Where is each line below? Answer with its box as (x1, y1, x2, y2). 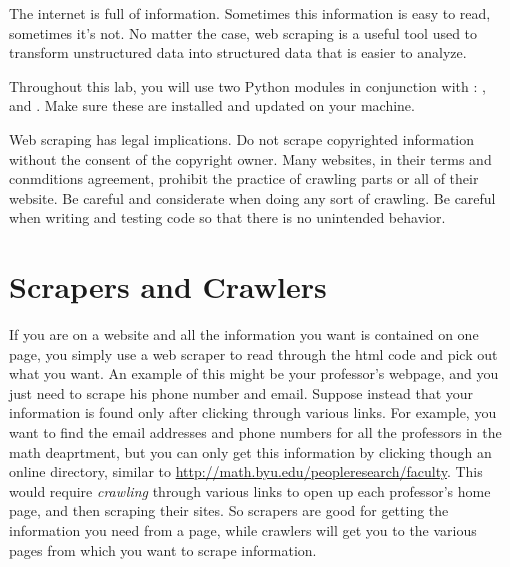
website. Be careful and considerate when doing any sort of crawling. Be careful (9, 187, 496, 208)
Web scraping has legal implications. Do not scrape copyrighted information (9, 128, 475, 149)
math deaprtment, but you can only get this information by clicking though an (9, 441, 492, 462)
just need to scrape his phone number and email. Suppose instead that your (9, 382, 474, 403)
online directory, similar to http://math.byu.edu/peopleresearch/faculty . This (9, 461, 483, 482)
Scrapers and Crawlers (9, 266, 327, 307)
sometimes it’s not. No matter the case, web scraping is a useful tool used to (9, 22, 478, 43)
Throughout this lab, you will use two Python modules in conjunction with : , (9, 75, 486, 96)
